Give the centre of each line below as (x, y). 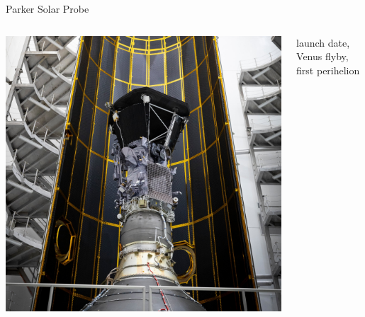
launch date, (323, 42)
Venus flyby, (322, 56)
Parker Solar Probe (47, 8)
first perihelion (328, 70)
